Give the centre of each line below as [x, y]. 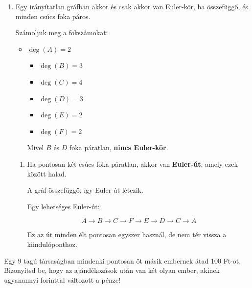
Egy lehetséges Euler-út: [63, 206]
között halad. [47, 173]
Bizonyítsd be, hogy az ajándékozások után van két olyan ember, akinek [112, 270]
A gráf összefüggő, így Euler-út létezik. [85, 190]
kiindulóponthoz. [52, 244]
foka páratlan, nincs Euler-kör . [119, 147]
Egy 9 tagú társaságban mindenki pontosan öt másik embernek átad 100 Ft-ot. [123, 260]
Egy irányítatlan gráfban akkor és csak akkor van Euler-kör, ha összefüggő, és [132, 6]
